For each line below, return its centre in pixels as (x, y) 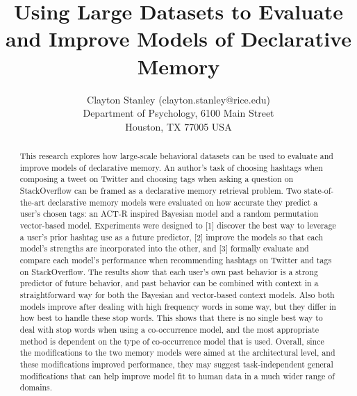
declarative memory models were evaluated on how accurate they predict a (183, 202)
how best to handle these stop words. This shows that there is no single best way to (171, 318)
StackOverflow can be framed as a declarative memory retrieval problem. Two (160, 191)
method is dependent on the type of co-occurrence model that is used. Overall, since (172, 341)
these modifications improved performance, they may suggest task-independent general (176, 364)
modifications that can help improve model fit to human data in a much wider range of (177, 376)
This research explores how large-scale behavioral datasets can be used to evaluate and (176, 156)
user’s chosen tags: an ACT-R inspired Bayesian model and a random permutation (169, 214)
